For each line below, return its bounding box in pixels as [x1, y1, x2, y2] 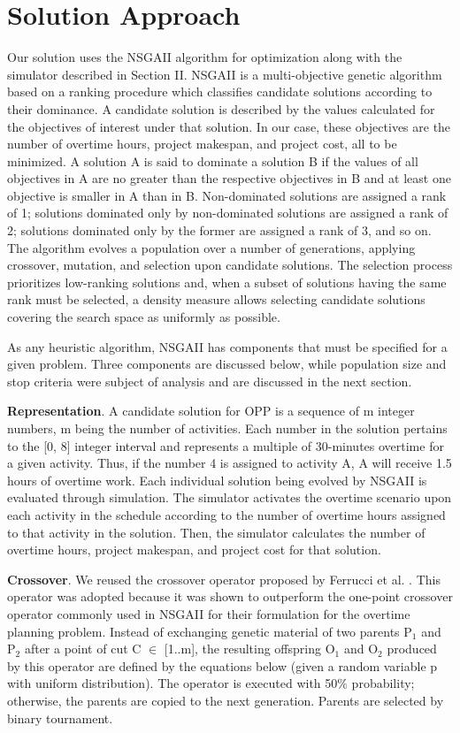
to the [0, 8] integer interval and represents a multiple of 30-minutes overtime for [7, 436, 444, 454]
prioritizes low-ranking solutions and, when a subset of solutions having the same [7, 272, 447, 291]
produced [387, 639, 437, 658]
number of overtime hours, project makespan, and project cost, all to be [7, 134, 397, 153]
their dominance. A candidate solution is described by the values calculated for [7, 99, 435, 118]
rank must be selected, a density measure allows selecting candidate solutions [7, 290, 425, 309]
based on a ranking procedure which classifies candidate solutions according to [7, 82, 433, 101]
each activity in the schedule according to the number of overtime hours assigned [7, 505, 446, 523]
